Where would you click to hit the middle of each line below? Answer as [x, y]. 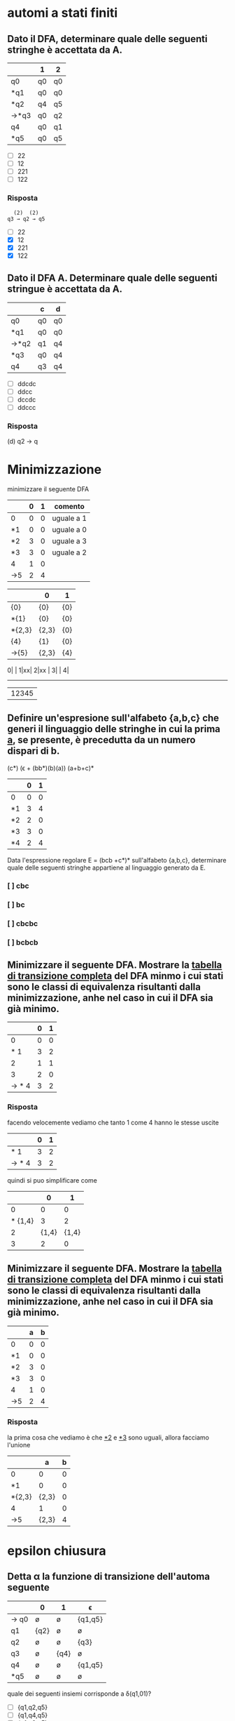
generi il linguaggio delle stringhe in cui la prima [114, 729]
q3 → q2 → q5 [26, 219]
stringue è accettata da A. [65, 289]
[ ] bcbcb [23, 942]
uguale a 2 [70, 552]
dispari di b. [34, 751]
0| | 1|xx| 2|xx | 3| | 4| [38, 670]
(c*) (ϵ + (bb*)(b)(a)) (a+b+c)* [51, 768]
